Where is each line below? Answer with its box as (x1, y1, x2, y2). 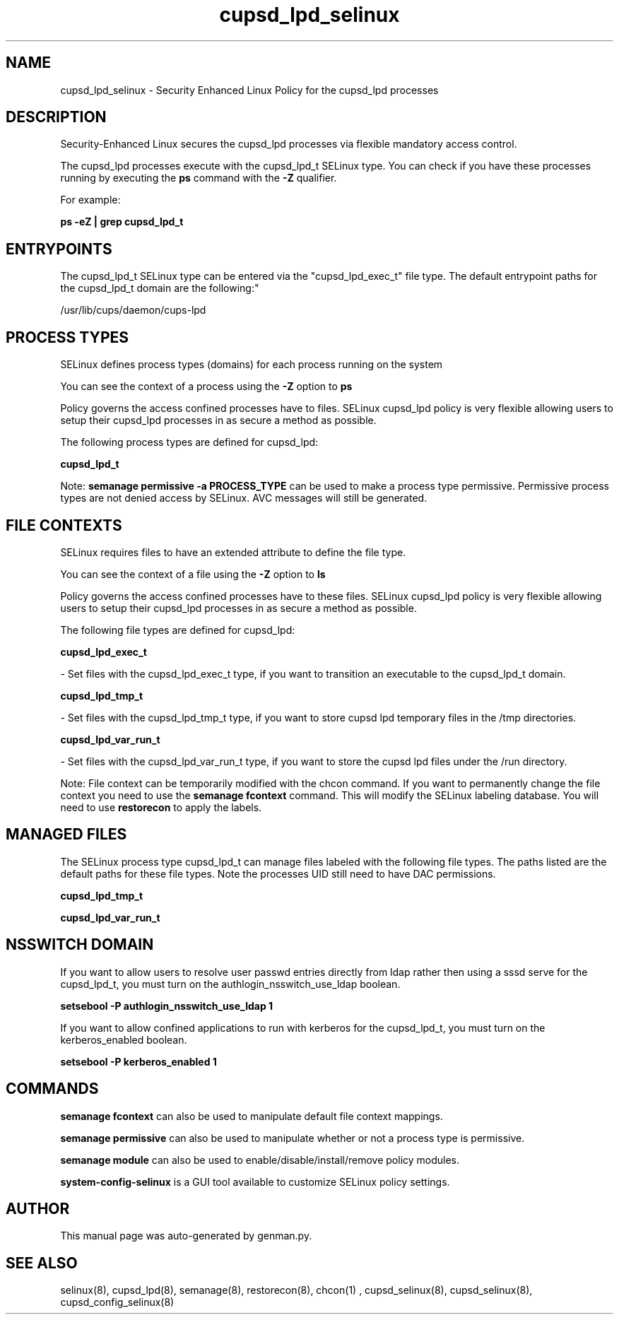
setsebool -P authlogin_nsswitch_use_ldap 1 (60, 999, 273, 1012)
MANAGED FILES (6, 825, 127, 844)
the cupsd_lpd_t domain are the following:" (60, 282, 259, 295)
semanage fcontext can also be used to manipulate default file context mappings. (60, 1109, 443, 1122)
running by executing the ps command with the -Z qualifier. (60, 172, 337, 184)
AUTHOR (6, 1199, 70, 1218)
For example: (60, 194, 121, 206)
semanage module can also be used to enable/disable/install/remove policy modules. (60, 1153, 460, 1166)
